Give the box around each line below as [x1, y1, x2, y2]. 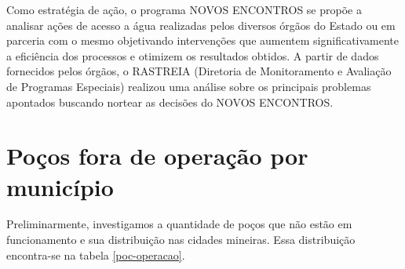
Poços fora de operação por [6, 140, 308, 172]
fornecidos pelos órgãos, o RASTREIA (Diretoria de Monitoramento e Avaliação [6, 63, 392, 79]
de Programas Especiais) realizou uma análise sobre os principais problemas [6, 78, 371, 94]
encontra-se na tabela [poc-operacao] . [6, 246, 185, 263]
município [6, 170, 114, 202]
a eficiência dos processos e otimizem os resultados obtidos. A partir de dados [6, 47, 379, 64]
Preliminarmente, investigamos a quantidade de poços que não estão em [6, 216, 352, 232]
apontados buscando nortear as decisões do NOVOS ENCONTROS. [6, 93, 334, 110]
